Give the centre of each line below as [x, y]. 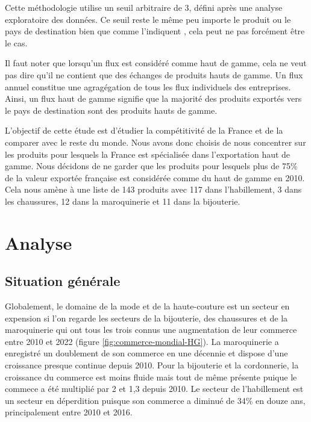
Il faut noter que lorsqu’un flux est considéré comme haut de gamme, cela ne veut [156, 63]
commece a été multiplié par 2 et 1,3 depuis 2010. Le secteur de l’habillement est [154, 389]
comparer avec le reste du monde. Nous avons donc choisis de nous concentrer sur [155, 142]
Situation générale [63, 281]
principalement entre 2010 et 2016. [69, 412]
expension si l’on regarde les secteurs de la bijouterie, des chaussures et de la [146, 318]
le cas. [16, 42]
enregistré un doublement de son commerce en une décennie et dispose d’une [146, 353]
